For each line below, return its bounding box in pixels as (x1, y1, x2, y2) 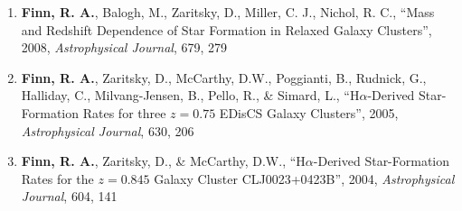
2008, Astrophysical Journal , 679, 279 (21, 38, 228, 57)
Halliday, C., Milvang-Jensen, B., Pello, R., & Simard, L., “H (21, 86, 360, 105)
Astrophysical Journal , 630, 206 (21, 121, 194, 140)
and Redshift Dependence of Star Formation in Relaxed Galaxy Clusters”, (21, 20, 432, 39)
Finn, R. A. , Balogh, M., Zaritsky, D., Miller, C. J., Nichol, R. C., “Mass (21, 3, 435, 21)
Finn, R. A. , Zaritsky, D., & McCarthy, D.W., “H (21, 151, 306, 170)
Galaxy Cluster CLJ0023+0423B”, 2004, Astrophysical (154, 169, 455, 188)
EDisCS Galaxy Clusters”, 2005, (219, 103, 399, 122)
